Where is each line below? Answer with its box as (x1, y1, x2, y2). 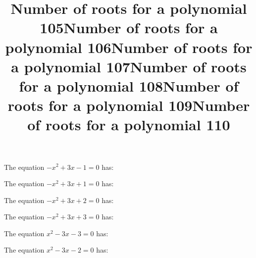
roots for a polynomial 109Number (7, 95, 250, 115)
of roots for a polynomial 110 (27, 114, 230, 135)
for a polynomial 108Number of (19, 75, 239, 96)
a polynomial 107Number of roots (11, 56, 247, 76)
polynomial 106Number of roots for (5, 37, 253, 57)
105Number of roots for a (40, 17, 218, 38)
